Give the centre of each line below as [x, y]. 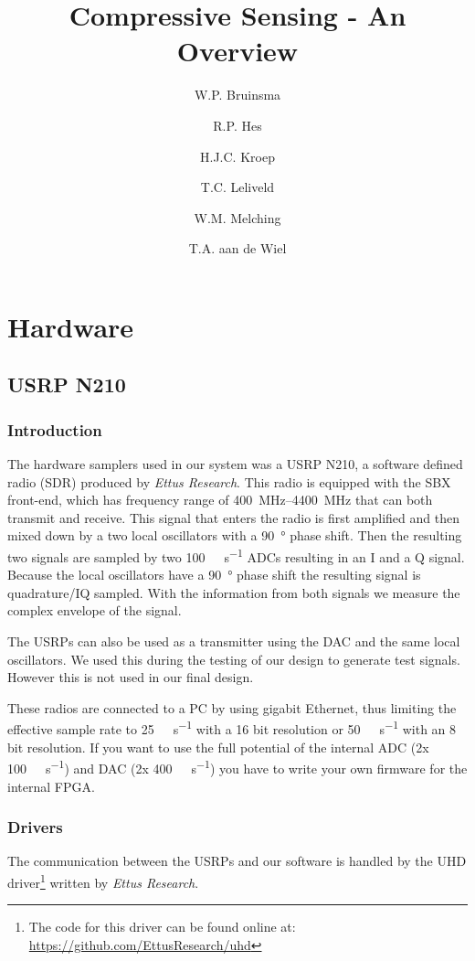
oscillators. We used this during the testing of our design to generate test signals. [234, 659]
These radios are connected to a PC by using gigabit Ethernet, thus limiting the [232, 707]
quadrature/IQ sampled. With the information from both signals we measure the [234, 592]
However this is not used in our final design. [131, 677]
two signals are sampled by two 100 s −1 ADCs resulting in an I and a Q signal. [236, 555]
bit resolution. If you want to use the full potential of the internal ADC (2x [218, 747]
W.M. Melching [237, 217]
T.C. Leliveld [237, 187]
